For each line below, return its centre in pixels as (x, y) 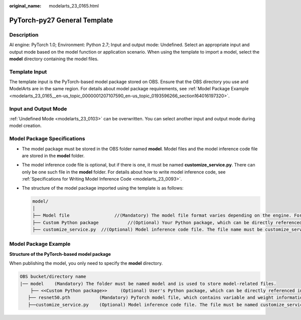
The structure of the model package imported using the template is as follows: (103, 188)
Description (24, 35)
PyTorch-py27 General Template (61, 20)
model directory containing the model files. (54, 59)
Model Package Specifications (47, 139)
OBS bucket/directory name (53, 277)
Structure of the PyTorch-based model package (60, 254)
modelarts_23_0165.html (74, 6)
